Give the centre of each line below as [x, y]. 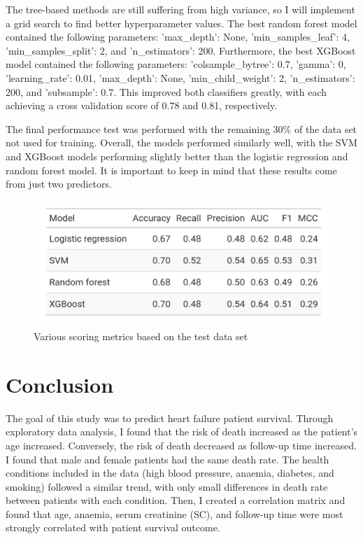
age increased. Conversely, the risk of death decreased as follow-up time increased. [181, 445]
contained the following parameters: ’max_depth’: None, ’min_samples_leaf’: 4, [178, 37]
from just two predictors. [59, 184]
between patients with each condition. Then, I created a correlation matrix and [176, 500]
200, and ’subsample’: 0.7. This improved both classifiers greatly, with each [166, 91]
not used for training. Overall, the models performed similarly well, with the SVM [181, 142]
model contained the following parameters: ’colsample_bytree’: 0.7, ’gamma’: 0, [176, 64]
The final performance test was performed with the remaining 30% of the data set [181, 128]
